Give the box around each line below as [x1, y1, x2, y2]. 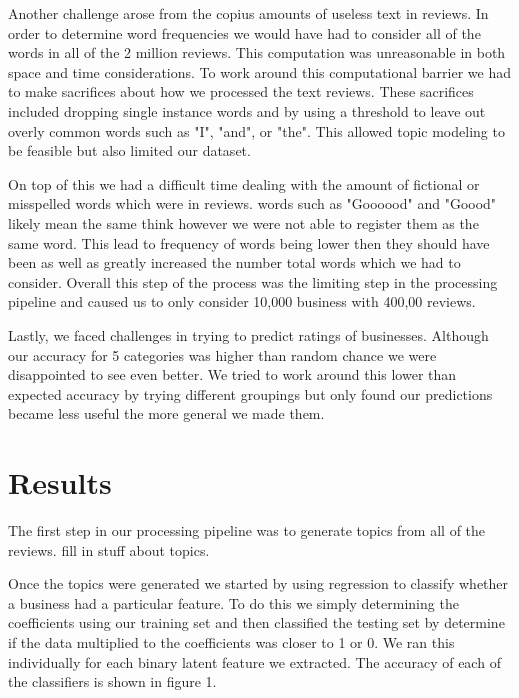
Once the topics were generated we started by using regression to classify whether [8, 573, 509, 594]
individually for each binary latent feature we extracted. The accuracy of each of [8, 651, 501, 672]
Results [8, 462, 112, 503]
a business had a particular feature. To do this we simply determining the [8, 592, 459, 613]
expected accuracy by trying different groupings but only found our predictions [8, 383, 493, 404]
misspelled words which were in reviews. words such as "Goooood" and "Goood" [8, 193, 497, 214]
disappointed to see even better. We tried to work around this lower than [8, 364, 457, 385]
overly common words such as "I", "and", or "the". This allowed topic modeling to [8, 120, 505, 141]
